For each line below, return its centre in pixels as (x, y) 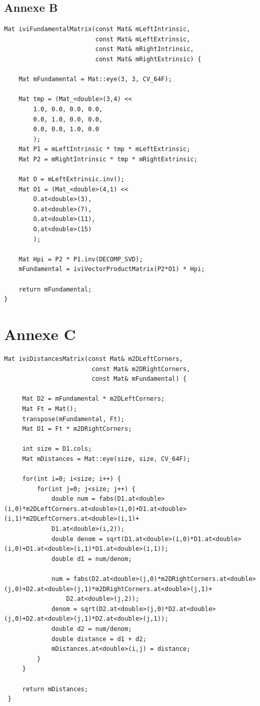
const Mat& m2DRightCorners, (141, 369)
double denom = (77, 539)
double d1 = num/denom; (92, 559)
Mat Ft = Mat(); (50, 409)
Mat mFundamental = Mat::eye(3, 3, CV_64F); (95, 79)
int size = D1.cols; (57, 449)
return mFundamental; (55, 289)
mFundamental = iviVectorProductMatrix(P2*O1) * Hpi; (112, 269)
